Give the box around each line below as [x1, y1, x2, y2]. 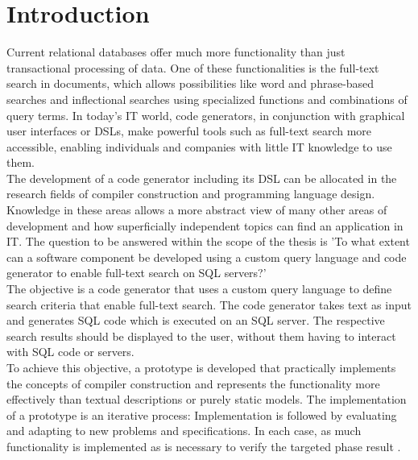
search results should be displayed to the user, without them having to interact [6, 327, 396, 344]
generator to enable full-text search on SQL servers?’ [6, 264, 267, 281]
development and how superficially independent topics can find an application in [6, 217, 404, 234]
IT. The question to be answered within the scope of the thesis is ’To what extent [6, 233, 410, 250]
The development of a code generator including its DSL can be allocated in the [6, 169, 397, 186]
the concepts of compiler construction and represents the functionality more [6, 375, 380, 392]
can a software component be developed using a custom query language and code [6, 248, 407, 265]
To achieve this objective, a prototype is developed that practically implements [6, 359, 396, 375]
